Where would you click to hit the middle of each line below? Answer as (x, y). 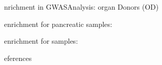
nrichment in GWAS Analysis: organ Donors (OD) (82, 7)
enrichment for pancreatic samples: (58, 24)
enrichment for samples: (41, 41)
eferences (18, 58)
